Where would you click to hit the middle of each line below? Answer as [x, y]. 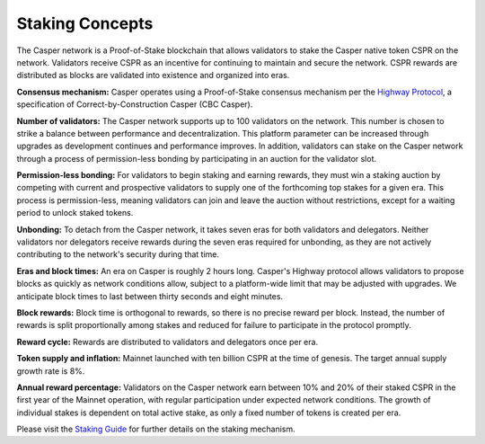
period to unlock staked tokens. [75, 213]
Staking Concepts [85, 23]
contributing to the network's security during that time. [118, 254]
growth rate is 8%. [51, 371]
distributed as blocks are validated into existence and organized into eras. [153, 75]
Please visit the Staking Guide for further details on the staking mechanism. [156, 429]
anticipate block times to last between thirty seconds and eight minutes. [150, 296]
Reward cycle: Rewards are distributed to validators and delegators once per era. [168, 342]
